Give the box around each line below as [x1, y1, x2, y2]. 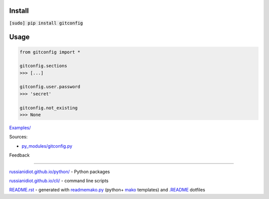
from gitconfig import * [19, 49, 81, 55]
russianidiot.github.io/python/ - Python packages [9, 169, 110, 175]
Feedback [9, 152, 30, 158]
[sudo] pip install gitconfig [9, 20, 83, 26]
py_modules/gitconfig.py [21, 143, 72, 149]
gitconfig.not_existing [19, 105, 78, 111]
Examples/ [9, 125, 31, 131]
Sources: [9, 134, 28, 140]
